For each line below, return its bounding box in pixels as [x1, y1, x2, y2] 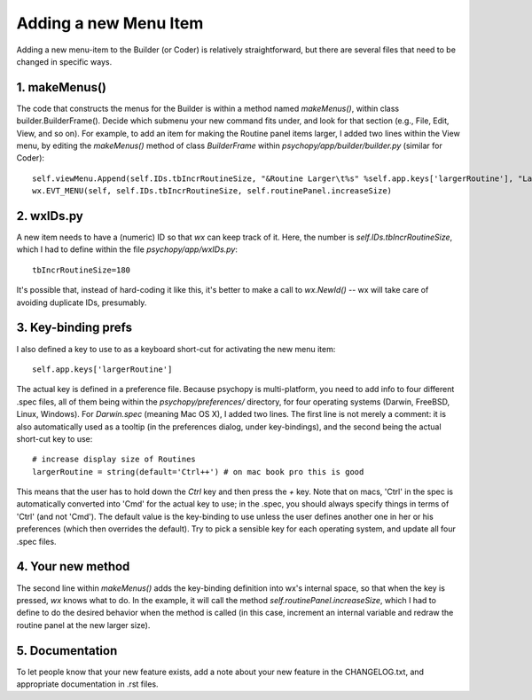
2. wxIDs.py [16, 208, 83, 224]
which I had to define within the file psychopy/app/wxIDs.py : [16, 244, 239, 255]
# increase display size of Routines [32, 454, 197, 465]
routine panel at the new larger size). [16, 619, 151, 630]
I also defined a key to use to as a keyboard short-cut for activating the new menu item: [16, 343, 336, 354]
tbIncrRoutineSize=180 [32, 264, 131, 275]
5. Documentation [16, 643, 118, 658]
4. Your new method [16, 559, 130, 574]
